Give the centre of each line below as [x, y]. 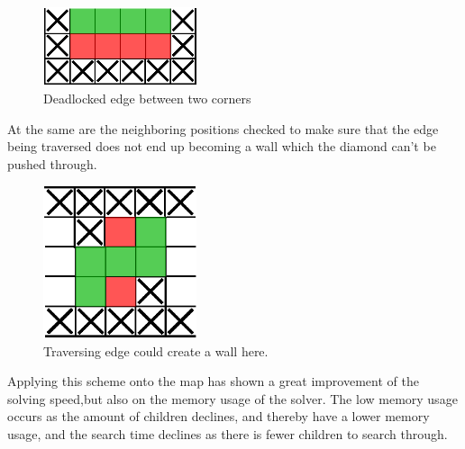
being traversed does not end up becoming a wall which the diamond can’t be [222, 146]
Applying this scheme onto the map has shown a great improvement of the [213, 381]
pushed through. [52, 163]
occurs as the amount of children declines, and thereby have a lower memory [219, 416]
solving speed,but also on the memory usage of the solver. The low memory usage [232, 398]
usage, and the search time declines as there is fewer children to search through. [228, 434]
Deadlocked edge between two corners [147, 99]
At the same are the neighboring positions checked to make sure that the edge [223, 128]
